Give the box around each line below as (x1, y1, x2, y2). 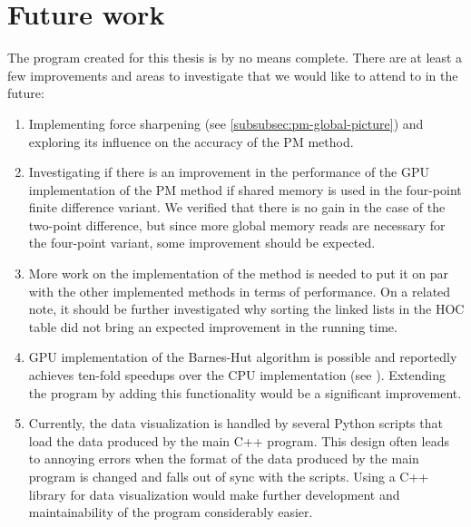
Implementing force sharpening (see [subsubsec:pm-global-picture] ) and (28, 113, 424, 132)
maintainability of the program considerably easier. (28, 503, 313, 522)
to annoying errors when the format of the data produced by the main (28, 449, 419, 468)
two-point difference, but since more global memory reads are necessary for (28, 215, 446, 234)
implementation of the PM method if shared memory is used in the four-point (28, 180, 462, 199)
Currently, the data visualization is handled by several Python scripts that (28, 414, 443, 433)
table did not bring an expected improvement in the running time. (28, 317, 397, 336)
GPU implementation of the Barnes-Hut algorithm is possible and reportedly (28, 347, 457, 366)
